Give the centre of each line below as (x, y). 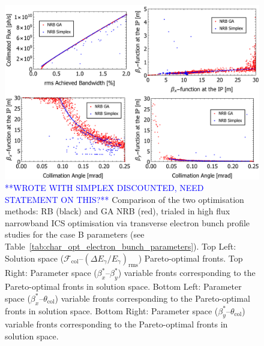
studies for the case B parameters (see (75, 234)
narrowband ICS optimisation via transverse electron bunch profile (127, 222)
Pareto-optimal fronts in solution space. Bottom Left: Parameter (123, 286)
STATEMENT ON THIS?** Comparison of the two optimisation (124, 199)
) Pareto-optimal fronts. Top (190, 258)
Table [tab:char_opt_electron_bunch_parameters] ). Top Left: (121, 246)
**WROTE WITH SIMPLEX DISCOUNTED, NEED (104, 188)
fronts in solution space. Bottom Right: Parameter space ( (112, 310)
